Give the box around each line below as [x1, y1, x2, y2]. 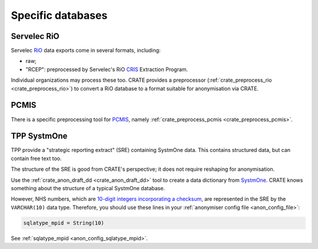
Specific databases [11, 9, 108, 22]
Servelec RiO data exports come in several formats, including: [11, 47, 161, 54]
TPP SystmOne [11, 131, 68, 141]
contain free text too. [11, 155, 62, 162]
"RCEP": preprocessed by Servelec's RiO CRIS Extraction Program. [25, 65, 188, 73]
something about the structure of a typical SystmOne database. [11, 185, 165, 191]
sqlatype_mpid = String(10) [23, 220, 104, 226]
